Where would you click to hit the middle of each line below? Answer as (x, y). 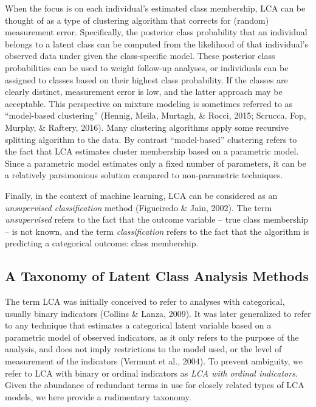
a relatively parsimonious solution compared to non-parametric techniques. (144, 175)
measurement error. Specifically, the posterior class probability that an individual (156, 32)
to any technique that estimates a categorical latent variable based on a (138, 325)
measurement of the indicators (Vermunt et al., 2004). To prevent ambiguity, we (154, 361)
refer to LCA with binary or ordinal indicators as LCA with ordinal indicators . (151, 373)
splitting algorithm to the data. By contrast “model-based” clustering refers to (151, 139)
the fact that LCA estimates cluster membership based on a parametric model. (152, 151)
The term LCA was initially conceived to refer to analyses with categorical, (145, 301)
